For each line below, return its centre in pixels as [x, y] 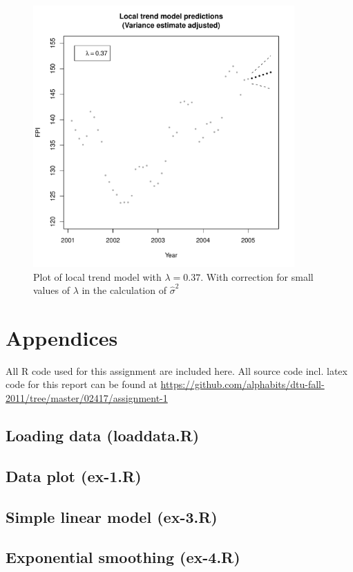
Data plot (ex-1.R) [74, 476]
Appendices [62, 337]
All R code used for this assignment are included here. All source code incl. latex [176, 370]
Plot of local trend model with [97, 276]
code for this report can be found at [82, 384]
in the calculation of [124, 290]
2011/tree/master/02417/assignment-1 [87, 398]
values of [51, 290]
